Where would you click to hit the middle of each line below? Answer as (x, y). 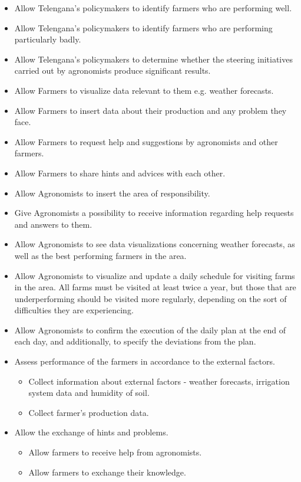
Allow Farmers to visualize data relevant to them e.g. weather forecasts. (144, 90)
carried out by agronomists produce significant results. (113, 71)
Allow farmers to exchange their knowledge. (107, 472)
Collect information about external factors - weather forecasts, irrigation (159, 381)
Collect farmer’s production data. (89, 412)
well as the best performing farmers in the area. (100, 255)
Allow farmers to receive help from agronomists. (115, 452)
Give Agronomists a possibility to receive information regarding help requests (154, 213)
